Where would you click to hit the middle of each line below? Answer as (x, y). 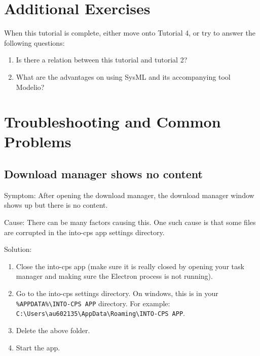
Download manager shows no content (103, 174)
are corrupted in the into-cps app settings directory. (84, 232)
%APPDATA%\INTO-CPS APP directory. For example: (93, 303)
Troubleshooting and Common (113, 122)
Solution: (18, 249)
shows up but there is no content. (56, 205)
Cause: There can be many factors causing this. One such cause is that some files (130, 222)
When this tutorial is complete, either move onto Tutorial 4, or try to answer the (130, 33)
